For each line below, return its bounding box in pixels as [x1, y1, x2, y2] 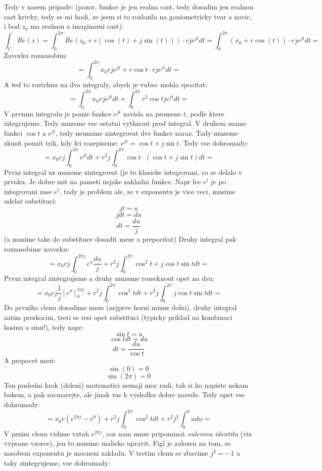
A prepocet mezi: [4, 355, 56, 366]
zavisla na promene [123, 108, 182, 118]
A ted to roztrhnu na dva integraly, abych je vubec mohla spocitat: [4, 79, 207, 89]
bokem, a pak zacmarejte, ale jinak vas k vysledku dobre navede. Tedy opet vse [4, 389, 245, 400]
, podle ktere [185, 108, 225, 118]
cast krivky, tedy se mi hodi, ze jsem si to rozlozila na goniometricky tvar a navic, [4, 11, 252, 21]
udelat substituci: [4, 196, 56, 206]
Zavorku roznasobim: [4, 50, 67, 60]
